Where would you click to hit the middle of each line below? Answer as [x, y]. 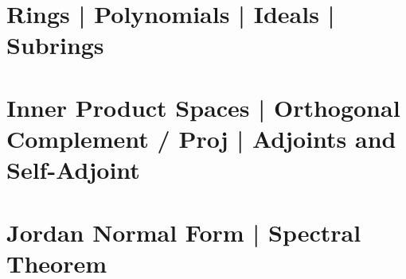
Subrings [55, 45]
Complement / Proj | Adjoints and [201, 138]
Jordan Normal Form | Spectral [184, 232]
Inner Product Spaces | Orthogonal [203, 107]
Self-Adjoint [73, 170]
